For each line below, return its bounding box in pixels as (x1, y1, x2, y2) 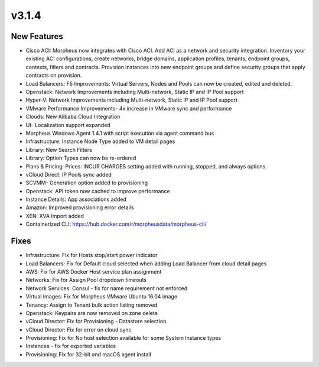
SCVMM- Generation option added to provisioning (25, 179, 148, 186)
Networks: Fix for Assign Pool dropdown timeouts (25, 277, 147, 284)
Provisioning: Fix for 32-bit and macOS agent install (25, 350, 151, 358)
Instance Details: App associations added (25, 196, 126, 203)
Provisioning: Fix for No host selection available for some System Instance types (25, 334, 222, 342)
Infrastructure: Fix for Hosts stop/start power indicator (25, 252, 158, 259)
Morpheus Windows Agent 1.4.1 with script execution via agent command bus (25, 129, 214, 137)
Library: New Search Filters (25, 146, 93, 153)
